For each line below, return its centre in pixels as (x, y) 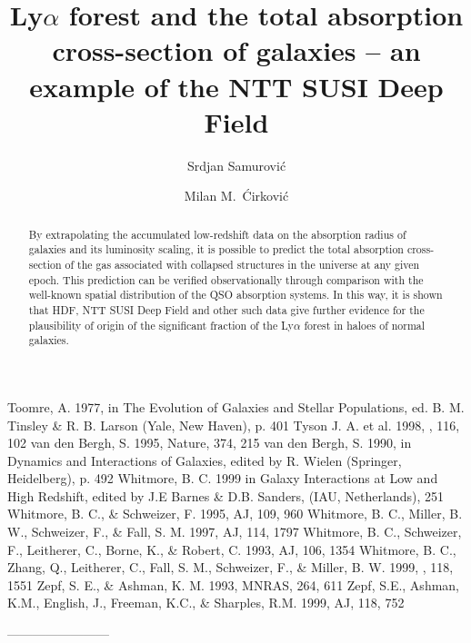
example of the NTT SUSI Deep (236, 86)
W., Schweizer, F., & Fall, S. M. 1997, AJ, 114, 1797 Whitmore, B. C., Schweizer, (235, 532)
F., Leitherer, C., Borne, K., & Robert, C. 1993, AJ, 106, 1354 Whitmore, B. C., (232, 549)
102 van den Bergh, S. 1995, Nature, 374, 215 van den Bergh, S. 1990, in (210, 443)
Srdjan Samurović (236, 165)
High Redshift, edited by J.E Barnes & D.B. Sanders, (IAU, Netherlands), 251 (225, 495)
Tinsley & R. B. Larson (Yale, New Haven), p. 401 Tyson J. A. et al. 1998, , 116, (234, 425)
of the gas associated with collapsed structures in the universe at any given (242, 264)
